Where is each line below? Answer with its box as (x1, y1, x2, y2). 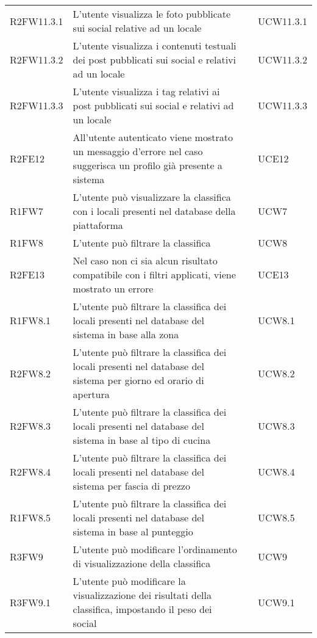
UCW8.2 (258, 366, 295, 380)
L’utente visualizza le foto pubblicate (73, 7, 231, 21)
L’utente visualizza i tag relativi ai (73, 84, 220, 98)
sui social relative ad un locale (73, 21, 202, 35)
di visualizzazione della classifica (73, 556, 211, 570)
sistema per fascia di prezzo (73, 479, 190, 493)
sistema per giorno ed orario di (73, 373, 204, 387)
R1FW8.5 (10, 510, 51, 524)
